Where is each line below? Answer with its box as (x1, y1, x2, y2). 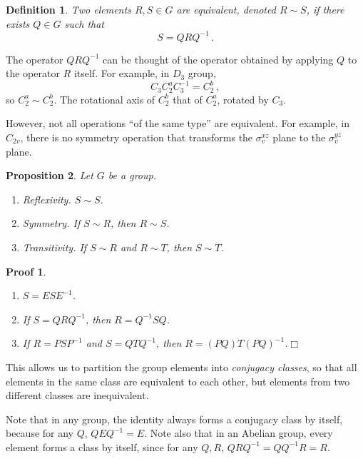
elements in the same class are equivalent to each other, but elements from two (6, 373, 350, 388)
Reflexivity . (22, 191, 71, 206)
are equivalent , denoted (176, 2, 276, 16)
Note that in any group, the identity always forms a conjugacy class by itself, (6, 411, 343, 426)
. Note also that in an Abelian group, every (144, 425, 333, 440)
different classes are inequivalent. (6, 388, 149, 403)
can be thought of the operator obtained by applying (103, 51, 334, 66)
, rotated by (217, 91, 269, 106)
